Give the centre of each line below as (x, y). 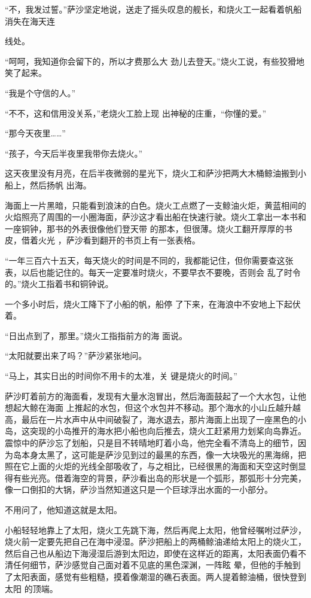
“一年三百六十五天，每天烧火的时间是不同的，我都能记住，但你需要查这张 (149, 260)
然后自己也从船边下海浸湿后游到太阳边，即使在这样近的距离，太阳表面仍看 (151, 553)
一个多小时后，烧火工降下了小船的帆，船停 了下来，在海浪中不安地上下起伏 (153, 303)
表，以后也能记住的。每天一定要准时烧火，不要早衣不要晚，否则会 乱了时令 (153, 272)
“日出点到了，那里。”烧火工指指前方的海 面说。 (96, 335)
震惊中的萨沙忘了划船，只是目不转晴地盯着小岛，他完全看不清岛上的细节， (151, 443)
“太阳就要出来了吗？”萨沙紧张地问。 (76, 356)
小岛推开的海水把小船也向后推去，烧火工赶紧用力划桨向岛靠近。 (180, 431)
